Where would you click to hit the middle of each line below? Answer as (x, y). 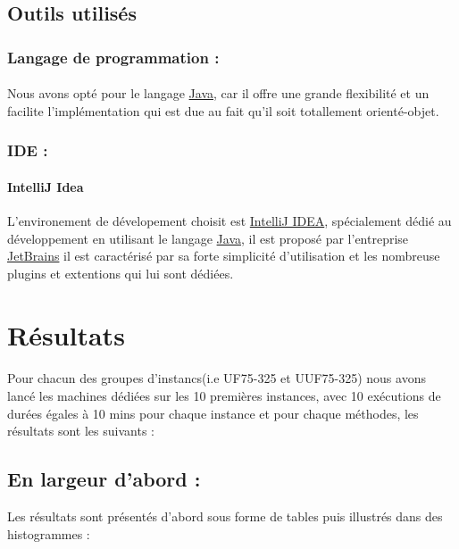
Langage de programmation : (113, 57)
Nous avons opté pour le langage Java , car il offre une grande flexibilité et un (218, 93)
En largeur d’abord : (104, 479)
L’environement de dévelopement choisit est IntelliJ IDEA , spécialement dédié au (229, 221)
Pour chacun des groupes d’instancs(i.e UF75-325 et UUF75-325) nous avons (217, 378)
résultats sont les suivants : (81, 431)
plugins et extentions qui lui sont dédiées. (121, 273)
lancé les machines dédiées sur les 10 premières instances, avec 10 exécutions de (224, 395)
